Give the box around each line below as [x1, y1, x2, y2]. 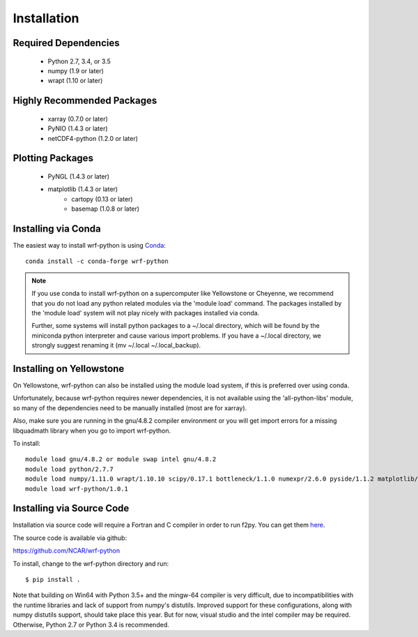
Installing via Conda [13, 223, 101, 234]
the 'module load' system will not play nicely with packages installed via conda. [31, 308, 260, 317]
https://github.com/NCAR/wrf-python [13, 546, 121, 555]
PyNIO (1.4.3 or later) [47, 124, 108, 133]
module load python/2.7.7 [25, 465, 114, 473]
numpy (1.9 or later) [47, 66, 104, 75]
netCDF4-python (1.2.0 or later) [47, 134, 139, 142]
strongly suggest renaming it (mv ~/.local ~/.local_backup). [31, 341, 201, 350]
